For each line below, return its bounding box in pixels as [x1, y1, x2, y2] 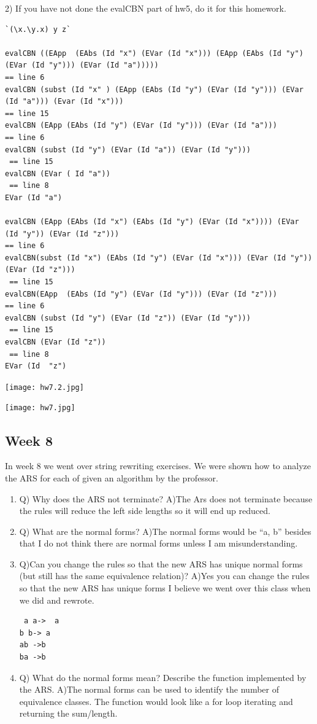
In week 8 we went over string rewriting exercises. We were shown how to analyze [5, 459, 311, 472]
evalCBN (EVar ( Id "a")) [5, 169, 110, 178]
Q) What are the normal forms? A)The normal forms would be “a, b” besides [19, 524, 311, 537]
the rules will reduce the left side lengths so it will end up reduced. [19, 504, 270, 517]
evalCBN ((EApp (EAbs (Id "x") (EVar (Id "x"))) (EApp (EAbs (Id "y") [5, 49, 304, 58]
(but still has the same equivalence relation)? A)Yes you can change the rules [19, 569, 310, 582]
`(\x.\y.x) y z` [5, 25, 71, 34]
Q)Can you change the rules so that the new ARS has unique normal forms [19, 557, 303, 570]
